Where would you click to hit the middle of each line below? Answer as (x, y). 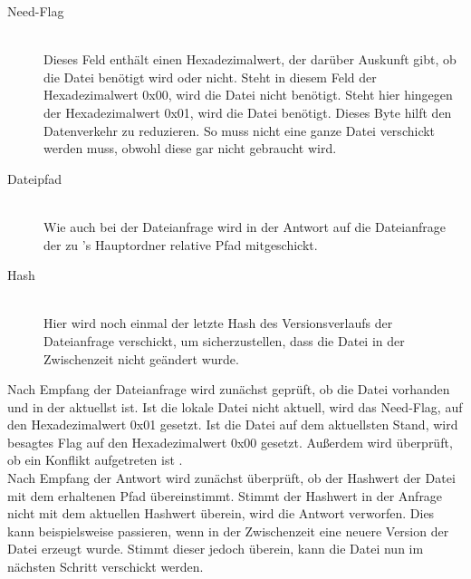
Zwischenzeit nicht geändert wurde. (141, 358)
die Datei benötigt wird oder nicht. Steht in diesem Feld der (210, 77)
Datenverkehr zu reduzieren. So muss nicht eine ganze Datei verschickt (240, 130)
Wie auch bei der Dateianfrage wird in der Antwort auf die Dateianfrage (245, 226)
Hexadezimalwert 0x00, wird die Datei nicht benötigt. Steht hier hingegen (248, 95)
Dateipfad (35, 178)
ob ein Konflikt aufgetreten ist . (95, 460)
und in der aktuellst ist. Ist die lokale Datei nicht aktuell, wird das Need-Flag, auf (235, 406)
